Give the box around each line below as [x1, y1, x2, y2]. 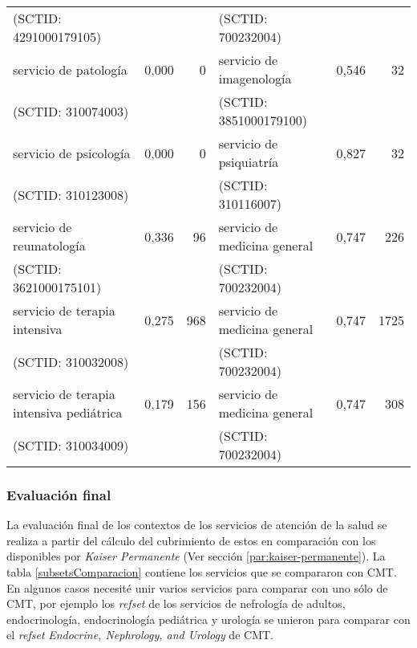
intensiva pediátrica [13, 403, 123, 422]
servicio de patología [13, 59, 128, 79]
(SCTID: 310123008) [13, 185, 129, 204]
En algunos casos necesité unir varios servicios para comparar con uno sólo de [6, 579, 388, 596]
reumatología [13, 236, 86, 255]
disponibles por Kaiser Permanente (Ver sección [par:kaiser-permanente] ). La [6, 548, 386, 564]
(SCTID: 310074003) [13, 101, 129, 120]
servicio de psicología [13, 143, 131, 162]
